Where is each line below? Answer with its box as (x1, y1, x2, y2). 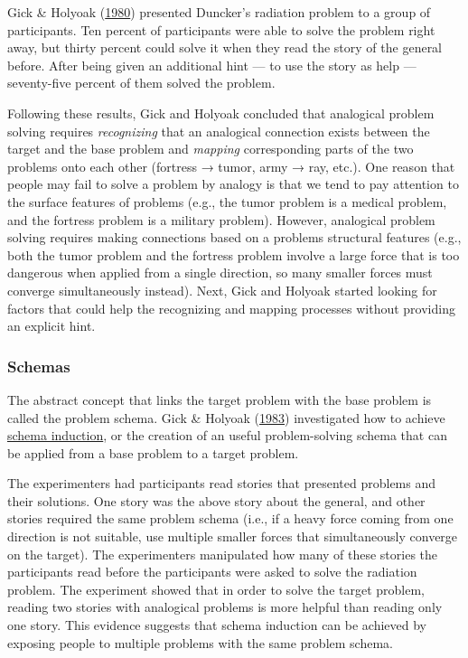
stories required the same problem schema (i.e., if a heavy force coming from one (7, 509, 454, 528)
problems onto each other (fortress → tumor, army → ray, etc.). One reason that (7, 156, 455, 175)
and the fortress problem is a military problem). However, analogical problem (7, 210, 435, 229)
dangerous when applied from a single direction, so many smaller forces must (7, 263, 433, 282)
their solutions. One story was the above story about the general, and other (7, 491, 426, 510)
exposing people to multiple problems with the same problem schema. (7, 633, 393, 652)
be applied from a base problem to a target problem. (7, 443, 299, 462)
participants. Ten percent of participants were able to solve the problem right (7, 20, 435, 39)
